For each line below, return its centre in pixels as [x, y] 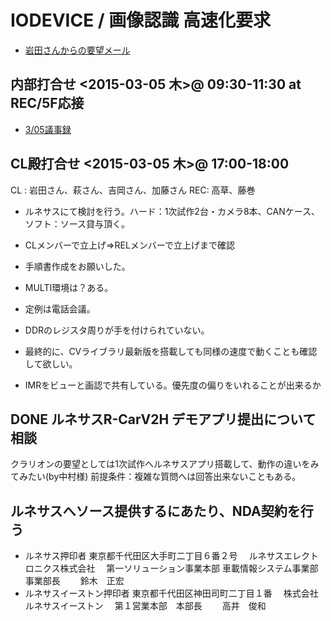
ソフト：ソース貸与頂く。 [77, 223]
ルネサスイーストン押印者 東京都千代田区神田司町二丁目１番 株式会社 [171, 593]
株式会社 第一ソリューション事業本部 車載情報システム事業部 [189, 568]
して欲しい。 [51, 363]
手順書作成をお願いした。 [77, 266]
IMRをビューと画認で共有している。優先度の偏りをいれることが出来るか [173, 385]
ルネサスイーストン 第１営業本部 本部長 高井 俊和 [145, 606]
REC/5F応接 [47, 103]
